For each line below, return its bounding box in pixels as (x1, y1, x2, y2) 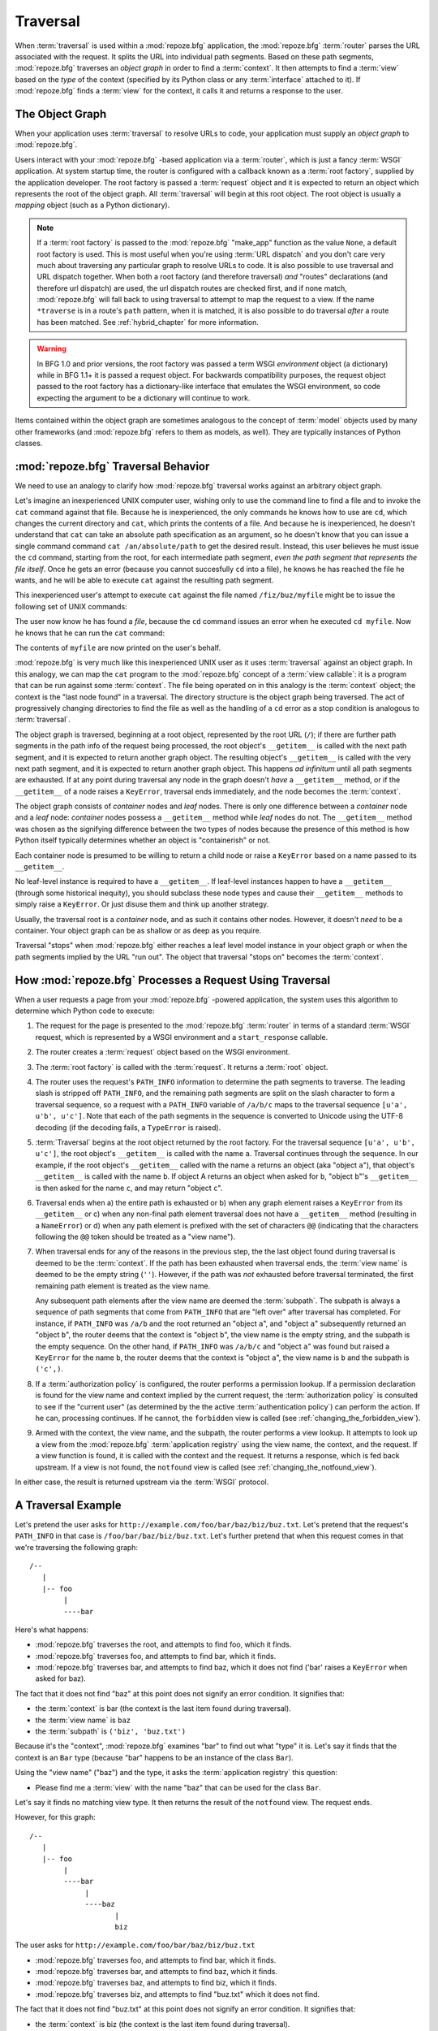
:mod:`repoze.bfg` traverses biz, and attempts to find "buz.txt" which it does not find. (35, 1989, 320, 1999)
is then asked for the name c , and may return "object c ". (35, 1183, 223, 1193)
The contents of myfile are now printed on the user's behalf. (15, 643, 221, 652)
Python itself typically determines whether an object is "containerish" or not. (15, 835, 271, 845)
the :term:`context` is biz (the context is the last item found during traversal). (35, 2019, 290, 2029)
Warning (36, 344, 67, 353)
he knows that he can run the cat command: (15, 628, 165, 638)
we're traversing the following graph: (15, 1542, 138, 1552)
